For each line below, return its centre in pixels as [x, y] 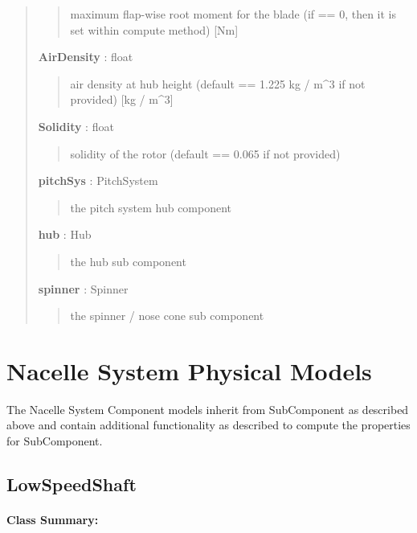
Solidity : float [76, 126]
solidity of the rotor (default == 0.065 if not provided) [205, 153]
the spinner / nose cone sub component [167, 316]
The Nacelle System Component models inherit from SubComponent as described [208, 409]
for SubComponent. [55, 441]
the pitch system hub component [151, 207]
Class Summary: [53, 519]
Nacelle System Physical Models [189, 370]
